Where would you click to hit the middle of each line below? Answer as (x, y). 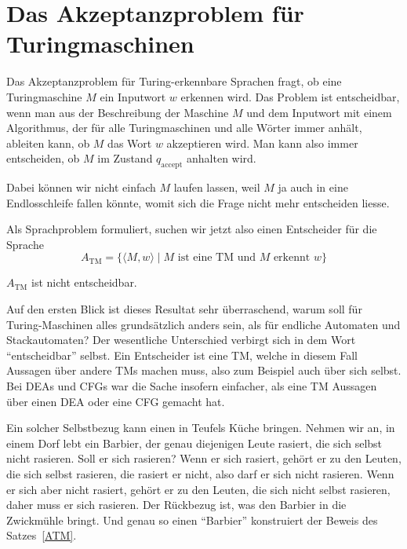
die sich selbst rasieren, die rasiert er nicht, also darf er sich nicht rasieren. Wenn (200, 473)
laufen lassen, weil (217, 187)
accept (172, 165)
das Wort (130, 143)
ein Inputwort (133, 96)
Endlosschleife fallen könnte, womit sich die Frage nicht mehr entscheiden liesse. (198, 202)
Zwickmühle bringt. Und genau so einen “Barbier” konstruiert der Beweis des (192, 520)
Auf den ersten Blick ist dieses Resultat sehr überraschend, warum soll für (184, 309)
